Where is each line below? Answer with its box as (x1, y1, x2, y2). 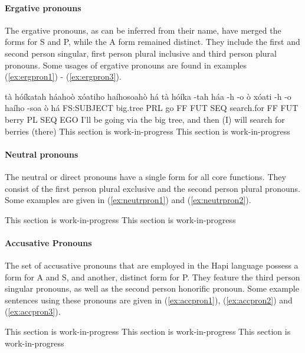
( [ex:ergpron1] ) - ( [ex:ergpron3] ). (5, 70, 122, 83)
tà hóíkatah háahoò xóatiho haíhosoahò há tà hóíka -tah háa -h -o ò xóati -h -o (5, 90, 291, 102)
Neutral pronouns (5, 148, 78, 160)
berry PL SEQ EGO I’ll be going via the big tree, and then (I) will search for (5, 113, 285, 125)
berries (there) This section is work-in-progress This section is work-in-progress (5, 125, 290, 137)
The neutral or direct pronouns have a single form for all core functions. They (5, 170, 286, 182)
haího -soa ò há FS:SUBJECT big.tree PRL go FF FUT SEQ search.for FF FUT (5, 102, 299, 114)
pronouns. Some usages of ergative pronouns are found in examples (5, 58, 247, 71)
